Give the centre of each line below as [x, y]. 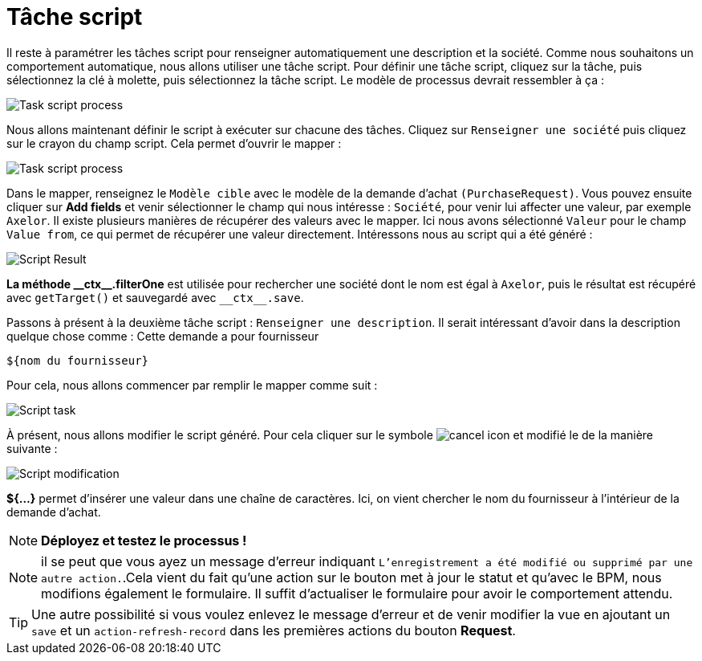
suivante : [32, 448]
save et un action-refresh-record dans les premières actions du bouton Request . [274, 630]
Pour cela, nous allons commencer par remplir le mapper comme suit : [192, 385]
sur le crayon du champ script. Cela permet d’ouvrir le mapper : [174, 143]
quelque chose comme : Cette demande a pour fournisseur [163, 336]
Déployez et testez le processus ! [144, 540]
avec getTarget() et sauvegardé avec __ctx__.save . [155, 297]
